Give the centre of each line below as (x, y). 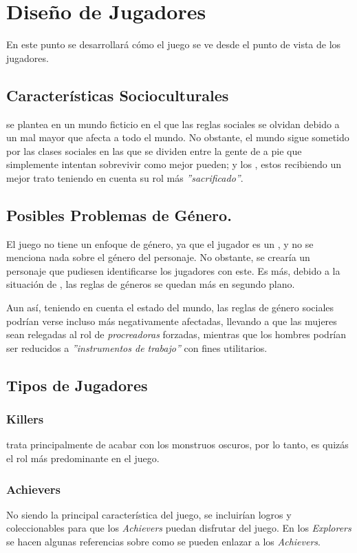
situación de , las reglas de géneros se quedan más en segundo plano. (151, 284)
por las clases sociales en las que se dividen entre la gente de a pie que (154, 150)
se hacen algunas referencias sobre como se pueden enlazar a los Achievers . (163, 542)
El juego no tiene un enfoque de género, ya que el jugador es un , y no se (160, 243)
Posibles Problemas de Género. (119, 215)
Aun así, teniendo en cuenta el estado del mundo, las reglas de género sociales (170, 307)
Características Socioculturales (118, 95)
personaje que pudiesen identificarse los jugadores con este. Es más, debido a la (173, 270)
